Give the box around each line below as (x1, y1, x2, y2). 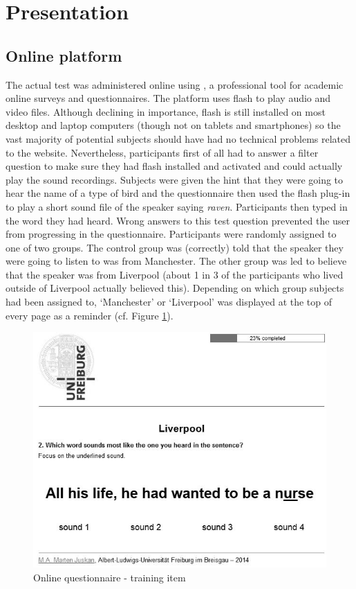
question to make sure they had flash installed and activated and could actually (6, 159, 343, 173)
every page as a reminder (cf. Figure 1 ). (6, 308, 174, 322)
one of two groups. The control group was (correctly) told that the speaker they (6, 240, 344, 254)
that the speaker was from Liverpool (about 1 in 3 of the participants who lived (6, 267, 344, 281)
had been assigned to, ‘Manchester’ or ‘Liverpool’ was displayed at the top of (6, 294, 332, 309)
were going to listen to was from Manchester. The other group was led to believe (6, 254, 347, 268)
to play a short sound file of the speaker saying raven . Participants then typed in (6, 199, 348, 213)
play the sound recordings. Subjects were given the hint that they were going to (6, 172, 344, 186)
